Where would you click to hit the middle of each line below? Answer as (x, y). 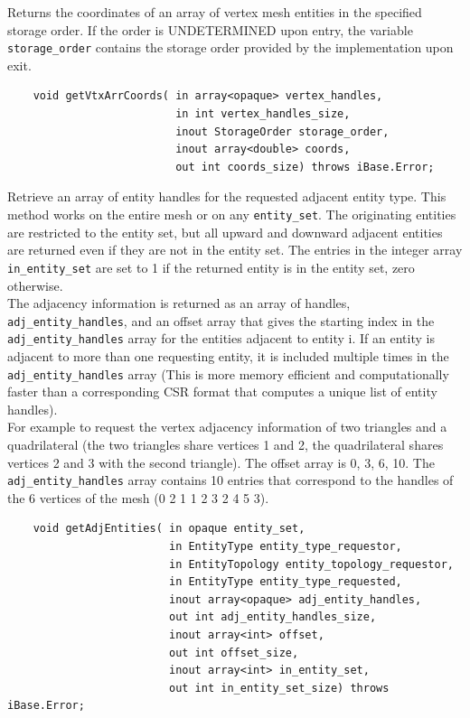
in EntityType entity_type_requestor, (285, 547)
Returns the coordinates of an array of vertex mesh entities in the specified (215, 12)
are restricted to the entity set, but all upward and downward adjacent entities (225, 232)
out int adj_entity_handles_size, (273, 617)
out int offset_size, (234, 653)
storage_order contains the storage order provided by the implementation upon (230, 47)
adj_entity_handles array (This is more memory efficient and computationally (228, 373)
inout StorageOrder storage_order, (282, 131)
